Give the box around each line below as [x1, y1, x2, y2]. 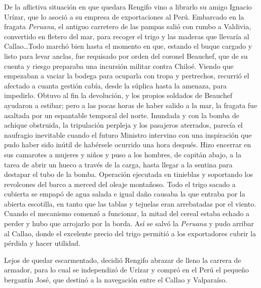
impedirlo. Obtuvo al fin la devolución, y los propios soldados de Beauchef [4, 90, 232, 101]
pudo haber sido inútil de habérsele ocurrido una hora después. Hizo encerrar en [4, 139, 251, 150]
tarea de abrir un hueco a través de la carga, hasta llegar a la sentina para [4, 159, 233, 169]
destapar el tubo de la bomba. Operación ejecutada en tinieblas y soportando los [4, 169, 253, 179]
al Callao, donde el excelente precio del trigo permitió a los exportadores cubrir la [4, 228, 256, 238]
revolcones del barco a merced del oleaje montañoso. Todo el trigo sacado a [4, 178, 236, 189]
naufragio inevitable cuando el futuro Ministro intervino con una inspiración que [4, 129, 252, 140]
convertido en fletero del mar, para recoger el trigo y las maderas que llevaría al [4, 31, 249, 41]
